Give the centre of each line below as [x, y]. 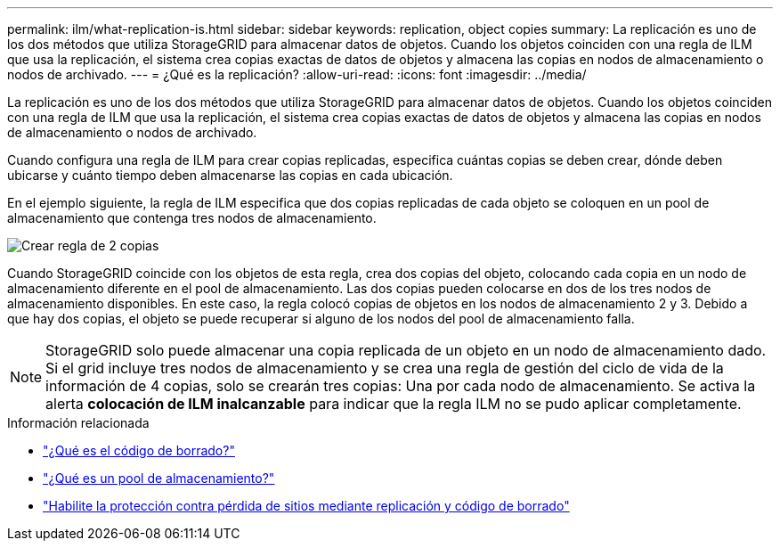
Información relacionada [78, 423]
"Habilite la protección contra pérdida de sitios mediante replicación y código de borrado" [306, 506]
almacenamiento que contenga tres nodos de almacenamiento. [192, 218]
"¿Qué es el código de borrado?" [139, 450]
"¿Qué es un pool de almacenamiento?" [159, 478]
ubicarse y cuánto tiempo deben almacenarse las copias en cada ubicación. [230, 175]
